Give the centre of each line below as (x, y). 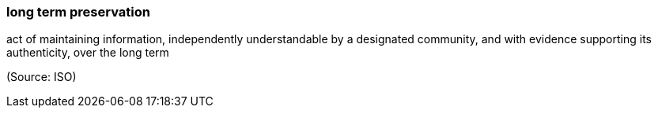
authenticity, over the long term (88, 53)
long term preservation (78, 12)
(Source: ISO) (42, 77)
